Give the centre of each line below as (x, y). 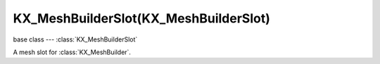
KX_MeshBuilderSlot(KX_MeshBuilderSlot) (141, 18)
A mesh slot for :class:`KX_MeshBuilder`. (72, 52)
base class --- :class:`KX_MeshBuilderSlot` (75, 39)
